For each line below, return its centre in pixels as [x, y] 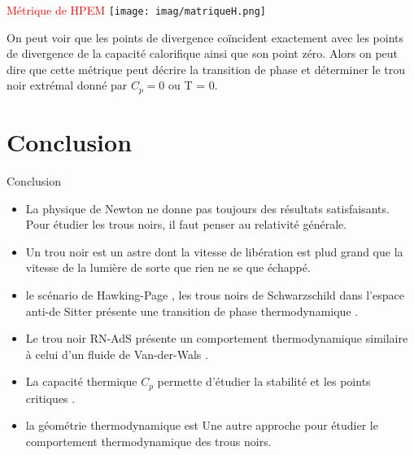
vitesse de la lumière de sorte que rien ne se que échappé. [168, 267]
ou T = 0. [193, 85]
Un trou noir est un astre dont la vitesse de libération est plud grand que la [214, 251]
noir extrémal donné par [67, 85]
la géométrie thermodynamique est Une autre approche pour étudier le [202, 425]
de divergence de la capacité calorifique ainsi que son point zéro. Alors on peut [203, 53]
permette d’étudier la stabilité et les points [264, 381]
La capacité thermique [81, 381]
